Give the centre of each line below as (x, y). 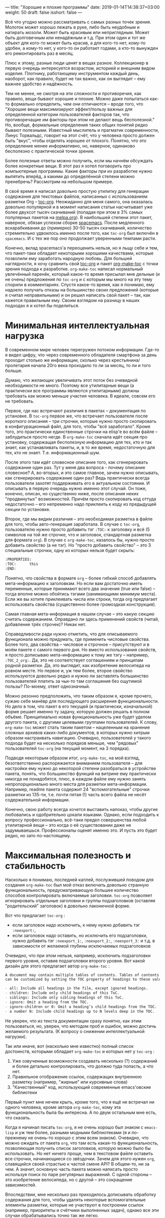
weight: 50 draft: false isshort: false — (44, 12)
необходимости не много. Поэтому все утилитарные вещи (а (69, 385)
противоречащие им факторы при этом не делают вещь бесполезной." (80, 120)
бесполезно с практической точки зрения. (50, 151)
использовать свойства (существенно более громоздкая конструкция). (81, 604)
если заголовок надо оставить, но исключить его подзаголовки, (80, 935)
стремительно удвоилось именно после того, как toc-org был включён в (82, 233)
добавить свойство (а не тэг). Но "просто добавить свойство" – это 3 (78, 545)
